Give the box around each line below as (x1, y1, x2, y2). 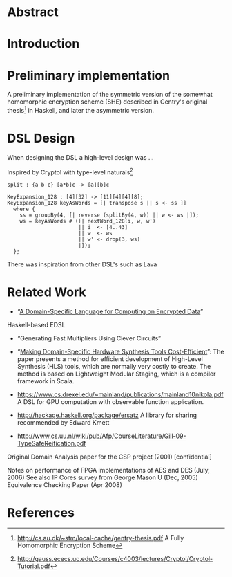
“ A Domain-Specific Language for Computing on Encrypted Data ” (17, 307, 204, 315)
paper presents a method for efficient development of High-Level (17, 354, 204, 363)
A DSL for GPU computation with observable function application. (17, 397, 204, 405)
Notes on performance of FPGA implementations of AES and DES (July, (7, 466, 210, 474)
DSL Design (7, 131, 75, 146)
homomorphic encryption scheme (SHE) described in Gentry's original (7, 98, 208, 106)
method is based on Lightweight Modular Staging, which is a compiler (17, 369, 216, 378)
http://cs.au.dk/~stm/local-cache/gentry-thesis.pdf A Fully (17, 534, 184, 542)
